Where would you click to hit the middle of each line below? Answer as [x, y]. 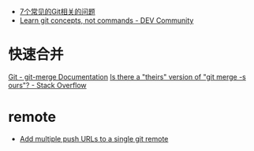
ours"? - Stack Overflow [47, 85]
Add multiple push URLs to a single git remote [94, 138]
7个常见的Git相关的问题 [58, 11]
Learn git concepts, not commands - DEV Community [106, 20]
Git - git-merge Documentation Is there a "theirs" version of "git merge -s [127, 76]
